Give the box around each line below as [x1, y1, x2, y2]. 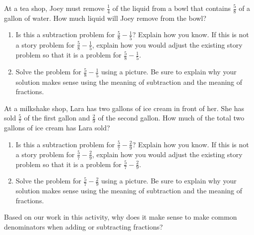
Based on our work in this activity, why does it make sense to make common [4, 212, 237, 222]
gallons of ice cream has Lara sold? [4, 122, 110, 133]
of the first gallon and [24, 113, 90, 123]
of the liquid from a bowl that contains [112, 3, 231, 13]
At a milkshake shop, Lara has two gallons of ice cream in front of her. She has [4, 103, 245, 113]
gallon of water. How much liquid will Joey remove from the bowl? [4, 12, 206, 23]
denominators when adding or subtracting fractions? [4, 221, 163, 232]
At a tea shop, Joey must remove [4, 3, 105, 13]
